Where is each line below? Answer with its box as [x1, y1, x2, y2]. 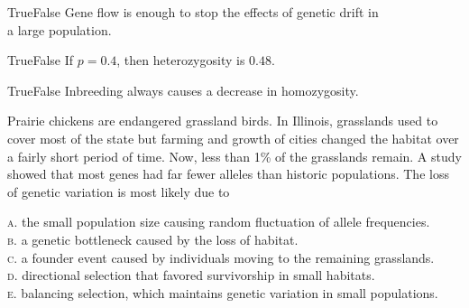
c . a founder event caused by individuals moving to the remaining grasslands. [7, 247, 435, 266]
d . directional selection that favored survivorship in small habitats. [7, 266, 375, 285]
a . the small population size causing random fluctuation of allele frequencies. [7, 212, 430, 231]
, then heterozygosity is [116, 51, 245, 70]
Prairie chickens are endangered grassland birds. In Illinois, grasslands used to [7, 111, 438, 130]
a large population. [7, 20, 112, 39]
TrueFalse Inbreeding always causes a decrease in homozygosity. [7, 80, 359, 99]
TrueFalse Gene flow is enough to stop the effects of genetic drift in [7, 3, 379, 21]
